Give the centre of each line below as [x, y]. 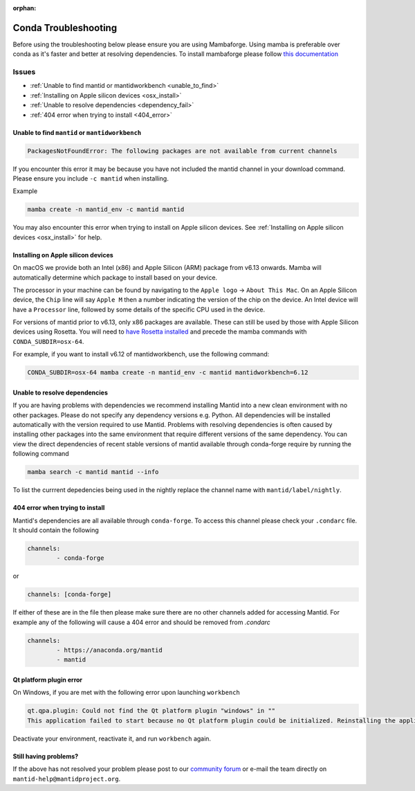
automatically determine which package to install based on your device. [115, 278]
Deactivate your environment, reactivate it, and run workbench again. [112, 738]
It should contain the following [56, 530]
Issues [24, 72]
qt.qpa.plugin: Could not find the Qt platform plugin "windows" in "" [151, 711]
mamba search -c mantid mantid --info [93, 472]
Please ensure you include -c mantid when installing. [91, 178]
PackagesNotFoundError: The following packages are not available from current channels [183, 151]
